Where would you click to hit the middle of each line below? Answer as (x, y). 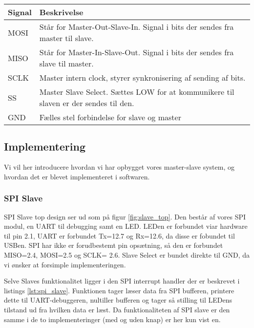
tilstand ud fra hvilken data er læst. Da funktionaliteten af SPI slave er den (117, 309)
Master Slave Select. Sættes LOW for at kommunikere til (137, 92)
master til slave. (66, 38)
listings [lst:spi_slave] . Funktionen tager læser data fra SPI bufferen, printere (119, 290)
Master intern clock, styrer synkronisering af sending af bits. (142, 77)
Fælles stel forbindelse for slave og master (110, 117)
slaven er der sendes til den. (87, 103)
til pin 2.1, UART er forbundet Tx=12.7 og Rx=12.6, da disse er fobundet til (119, 235)
